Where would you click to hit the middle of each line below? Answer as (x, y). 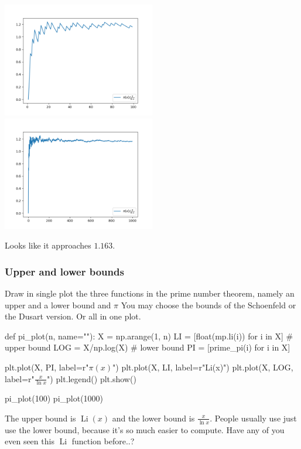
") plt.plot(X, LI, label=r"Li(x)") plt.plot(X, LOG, (203, 367)
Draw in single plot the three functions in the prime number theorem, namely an (150, 293)
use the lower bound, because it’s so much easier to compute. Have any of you (145, 429)
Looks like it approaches (48, 245)
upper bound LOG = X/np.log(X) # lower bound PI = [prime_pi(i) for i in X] (148, 347)
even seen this (30, 441)
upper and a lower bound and (58, 305)
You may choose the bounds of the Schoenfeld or (208, 305)
